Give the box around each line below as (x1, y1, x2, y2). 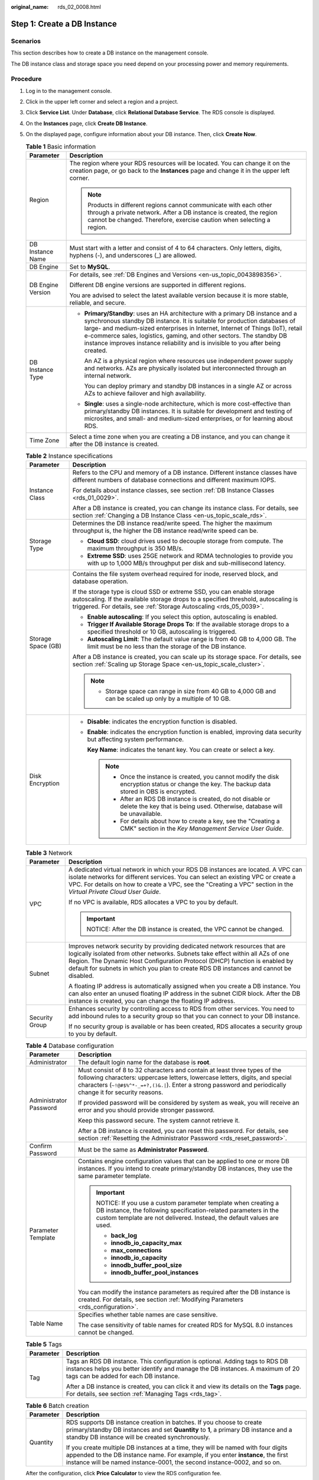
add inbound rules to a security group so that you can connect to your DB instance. (68, 1012, 301, 1020)
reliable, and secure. (69, 299, 126, 307)
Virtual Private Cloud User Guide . (68, 887, 161, 896)
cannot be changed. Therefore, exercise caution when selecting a (87, 216, 271, 224)
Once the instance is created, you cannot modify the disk (120, 773, 279, 781)
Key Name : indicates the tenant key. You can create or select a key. (87, 746, 275, 754)
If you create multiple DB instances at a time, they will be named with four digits (66, 1443, 288, 1452)
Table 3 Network (25, 848, 73, 857)
